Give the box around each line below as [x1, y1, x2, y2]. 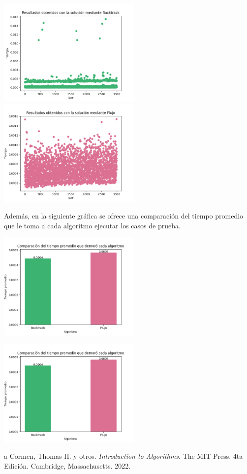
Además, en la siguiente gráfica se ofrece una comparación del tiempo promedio [4, 211, 244, 221]
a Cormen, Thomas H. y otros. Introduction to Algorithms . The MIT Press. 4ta [4, 451, 243, 461]
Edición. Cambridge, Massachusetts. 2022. [4, 460, 131, 471]
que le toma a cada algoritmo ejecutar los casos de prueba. [4, 220, 181, 230]
